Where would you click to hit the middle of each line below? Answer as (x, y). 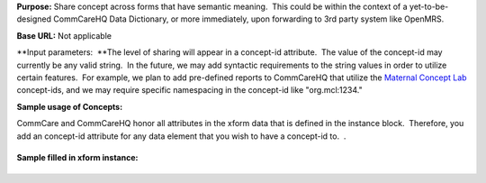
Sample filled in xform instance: (77, 157)
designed (34, 19)
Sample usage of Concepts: (70, 106)
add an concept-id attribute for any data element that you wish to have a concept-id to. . (181, 136)
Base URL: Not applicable (64, 35)
